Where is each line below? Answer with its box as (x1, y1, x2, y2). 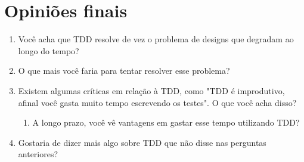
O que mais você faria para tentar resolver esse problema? (18, 64, 230, 77)
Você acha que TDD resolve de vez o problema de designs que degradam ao (18, 33, 294, 45)
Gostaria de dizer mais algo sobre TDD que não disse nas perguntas (18, 136, 266, 148)
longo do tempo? (18, 44, 79, 57)
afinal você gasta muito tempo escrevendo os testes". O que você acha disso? (18, 96, 297, 108)
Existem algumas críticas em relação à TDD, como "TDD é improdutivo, (18, 84, 285, 96)
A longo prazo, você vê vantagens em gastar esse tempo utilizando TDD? (32, 116, 300, 129)
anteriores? (18, 148, 58, 160)
